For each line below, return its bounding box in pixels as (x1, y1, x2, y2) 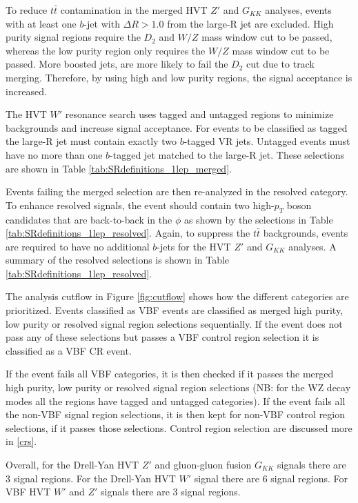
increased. (6, 83, 48, 98)
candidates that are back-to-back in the (6, 212, 172, 226)
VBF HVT (6, 484, 51, 499)
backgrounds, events (263, 226, 348, 240)
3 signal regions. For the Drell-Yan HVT (6, 471, 176, 485)
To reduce (6, 3, 48, 17)
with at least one (6, 16, 77, 30)
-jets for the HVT (157, 239, 231, 253)
